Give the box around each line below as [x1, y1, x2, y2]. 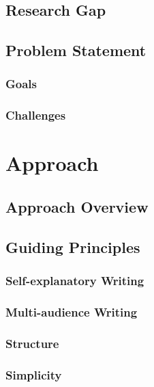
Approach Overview [5, 196, 149, 217]
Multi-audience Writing [5, 303, 138, 320]
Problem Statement [5, 40, 147, 61]
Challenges [5, 107, 66, 124]
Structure [5, 334, 59, 351]
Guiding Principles [5, 236, 140, 257]
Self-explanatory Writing [5, 272, 144, 289]
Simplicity [5, 366, 62, 383]
